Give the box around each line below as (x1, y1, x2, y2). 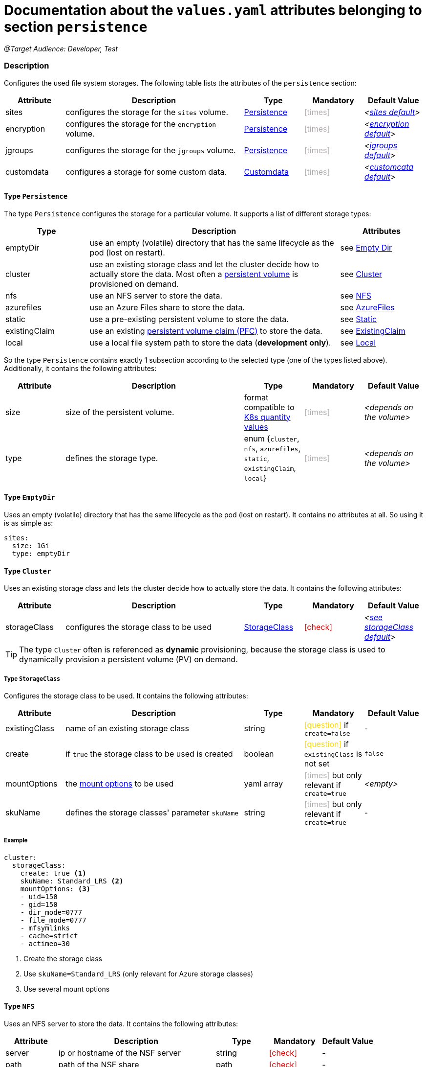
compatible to (244, 402, 295, 412)
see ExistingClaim (340, 325, 406, 336)
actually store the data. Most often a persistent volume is (89, 269, 299, 279)
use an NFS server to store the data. (89, 290, 222, 301)
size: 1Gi (12, 541, 49, 550)
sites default (369, 107, 415, 117)
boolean (244, 748, 274, 759)
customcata (369, 162, 414, 172)
